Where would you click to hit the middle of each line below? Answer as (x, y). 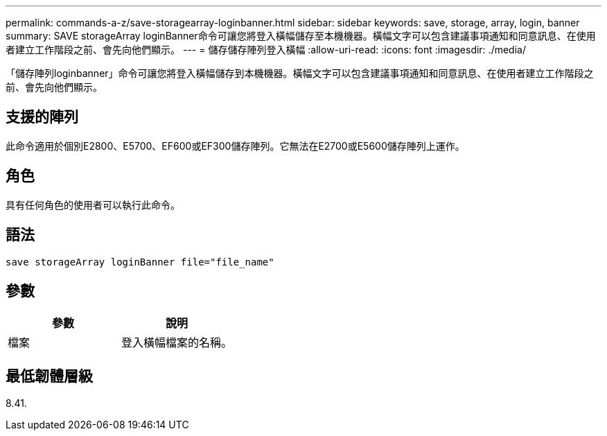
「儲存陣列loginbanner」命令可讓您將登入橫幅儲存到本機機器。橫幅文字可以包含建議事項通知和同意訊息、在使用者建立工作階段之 (300, 73)
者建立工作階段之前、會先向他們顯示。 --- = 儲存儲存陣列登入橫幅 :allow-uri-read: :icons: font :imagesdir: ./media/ (266, 50)
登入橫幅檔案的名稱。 (177, 343)
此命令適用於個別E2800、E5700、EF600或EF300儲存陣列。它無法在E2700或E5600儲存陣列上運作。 (235, 146)
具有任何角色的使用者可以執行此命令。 (93, 204)
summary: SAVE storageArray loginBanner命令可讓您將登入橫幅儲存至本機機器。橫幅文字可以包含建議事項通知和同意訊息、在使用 (301, 36)
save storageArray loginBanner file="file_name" (140, 262)
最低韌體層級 (49, 376)
